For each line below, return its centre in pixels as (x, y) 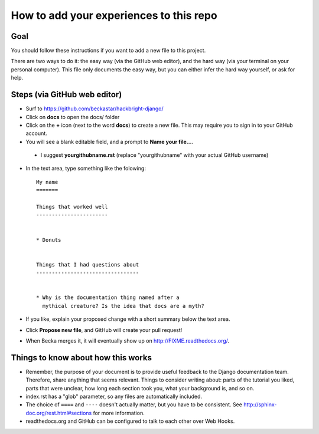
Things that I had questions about (88, 264)
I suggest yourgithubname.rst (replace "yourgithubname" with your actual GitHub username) (154, 155)
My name (47, 182)
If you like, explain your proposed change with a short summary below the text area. (128, 319)
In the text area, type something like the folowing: (86, 169)
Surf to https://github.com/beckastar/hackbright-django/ (95, 108)
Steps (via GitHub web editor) (66, 95)
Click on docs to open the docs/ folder (73, 117)
